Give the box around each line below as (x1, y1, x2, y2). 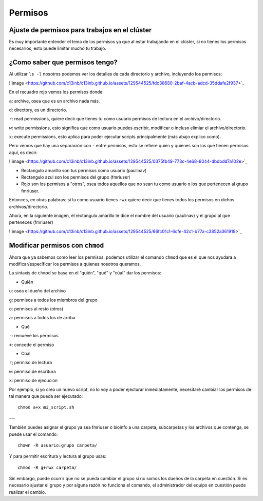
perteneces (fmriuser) (9, 219, 54, 225)
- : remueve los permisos (9, 333, 58, 339)
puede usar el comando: (9, 431, 58, 437)
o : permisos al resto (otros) (9, 306, 63, 312)
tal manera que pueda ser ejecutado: (9, 393, 83, 399)
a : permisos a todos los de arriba (9, 315, 75, 321)
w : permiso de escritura (9, 368, 56, 374)
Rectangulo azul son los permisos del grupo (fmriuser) (21, 174, 131, 180)
